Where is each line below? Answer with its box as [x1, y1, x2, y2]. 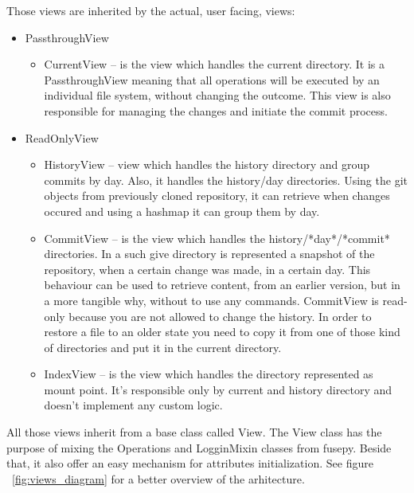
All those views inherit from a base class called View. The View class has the [6, 424, 382, 440]
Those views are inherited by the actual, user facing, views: [6, 2, 295, 18]
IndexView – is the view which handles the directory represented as [44, 366, 373, 382]
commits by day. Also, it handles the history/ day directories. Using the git [44, 171, 408, 188]
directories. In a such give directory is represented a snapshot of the [44, 245, 375, 262]
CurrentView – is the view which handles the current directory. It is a [44, 56, 385, 72]
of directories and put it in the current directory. [44, 338, 282, 355]
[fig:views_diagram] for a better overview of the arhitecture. [12, 470, 305, 487]
